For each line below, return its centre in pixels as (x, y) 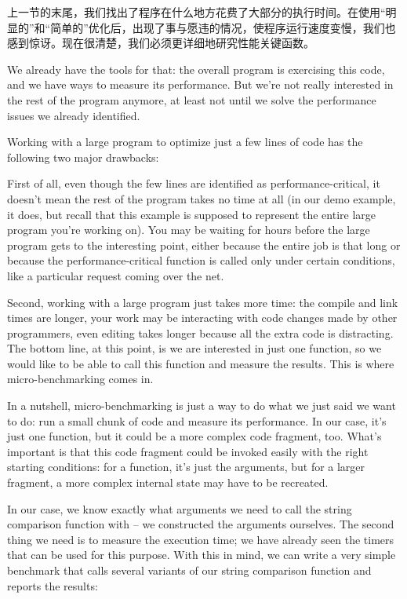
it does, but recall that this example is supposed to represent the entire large (192, 214)
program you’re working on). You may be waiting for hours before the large (189, 230)
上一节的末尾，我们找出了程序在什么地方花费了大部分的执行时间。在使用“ (196, 12)
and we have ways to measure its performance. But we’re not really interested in (200, 84)
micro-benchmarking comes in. (80, 379)
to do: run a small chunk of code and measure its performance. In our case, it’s (197, 420)
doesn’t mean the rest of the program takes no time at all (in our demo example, (202, 198)
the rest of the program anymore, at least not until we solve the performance (192, 99)
